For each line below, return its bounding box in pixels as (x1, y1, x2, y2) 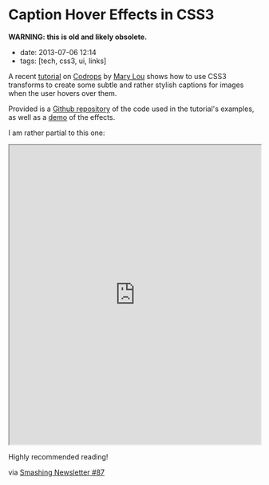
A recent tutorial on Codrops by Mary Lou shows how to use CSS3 (8, 71, 227, 81)
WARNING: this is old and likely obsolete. (8, 32, 148, 42)
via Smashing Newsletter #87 (8, 467, 105, 477)
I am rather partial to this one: (8, 128, 105, 137)
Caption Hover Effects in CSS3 (8, 6, 215, 24)
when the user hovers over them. (8, 88, 117, 97)
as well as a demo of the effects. (8, 112, 116, 121)
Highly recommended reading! (8, 451, 109, 461)
